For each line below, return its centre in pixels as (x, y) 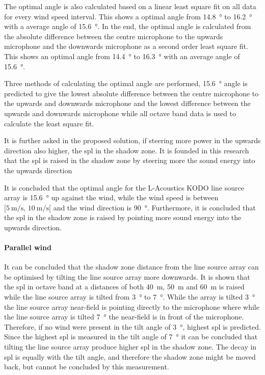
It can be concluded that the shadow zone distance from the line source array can (131, 267)
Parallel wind (28, 247)
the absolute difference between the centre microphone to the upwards (114, 36)
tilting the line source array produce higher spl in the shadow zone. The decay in (130, 347)
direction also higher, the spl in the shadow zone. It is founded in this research (127, 150)
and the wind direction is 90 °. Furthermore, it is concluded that (154, 207)
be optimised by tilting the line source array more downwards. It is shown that (127, 276)
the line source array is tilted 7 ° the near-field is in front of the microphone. (124, 317)
